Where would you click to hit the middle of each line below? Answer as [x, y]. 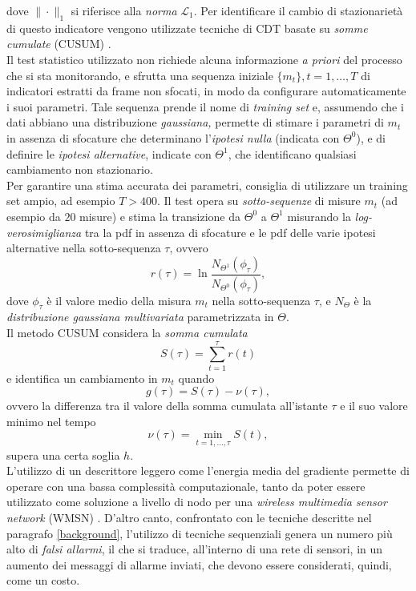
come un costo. [43, 580]
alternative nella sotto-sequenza [84, 248]
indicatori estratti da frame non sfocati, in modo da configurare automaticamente [206, 91]
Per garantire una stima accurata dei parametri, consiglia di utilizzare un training [207, 185]
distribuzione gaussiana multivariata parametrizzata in [140, 317]
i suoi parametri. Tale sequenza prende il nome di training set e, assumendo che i [205, 106]
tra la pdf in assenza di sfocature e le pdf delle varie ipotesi [230, 232]
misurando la [319, 216]
